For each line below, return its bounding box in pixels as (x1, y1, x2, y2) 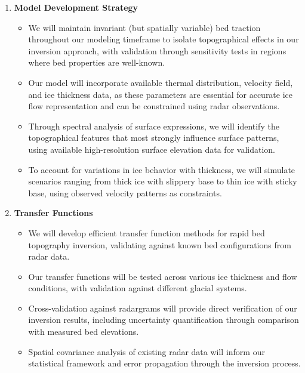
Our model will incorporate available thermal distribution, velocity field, (28, 76, 293, 88)
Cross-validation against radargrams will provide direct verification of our (28, 301, 297, 314)
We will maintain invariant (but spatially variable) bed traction (28, 21, 261, 33)
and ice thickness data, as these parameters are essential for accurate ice (28, 88, 293, 100)
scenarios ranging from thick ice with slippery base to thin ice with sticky (28, 175, 297, 187)
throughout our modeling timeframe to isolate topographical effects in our (28, 33, 299, 45)
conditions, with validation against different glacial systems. (28, 282, 247, 294)
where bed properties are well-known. (28, 56, 165, 69)
